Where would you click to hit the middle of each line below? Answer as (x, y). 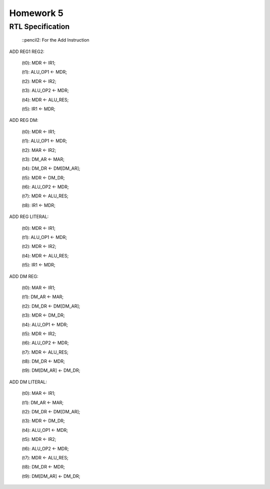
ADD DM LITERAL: (28, 382)
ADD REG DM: (24, 120)
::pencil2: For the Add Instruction (55, 40)
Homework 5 (36, 13)
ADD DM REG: (24, 276)
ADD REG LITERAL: (29, 217)
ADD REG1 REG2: (27, 51)
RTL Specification (39, 27)
